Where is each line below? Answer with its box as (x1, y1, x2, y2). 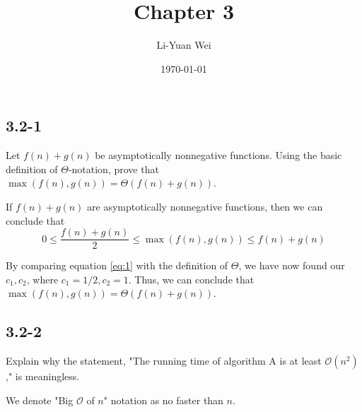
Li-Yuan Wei (156, 37, 211, 52)
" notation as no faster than (103, 392, 223, 407)
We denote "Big (6, 392, 74, 407)
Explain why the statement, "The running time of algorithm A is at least (6, 353, 322, 368)
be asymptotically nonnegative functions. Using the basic (95, 148, 342, 163)
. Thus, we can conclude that (128, 271, 255, 286)
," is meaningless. (6, 369, 80, 384)
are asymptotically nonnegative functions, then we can (87, 199, 323, 213)
